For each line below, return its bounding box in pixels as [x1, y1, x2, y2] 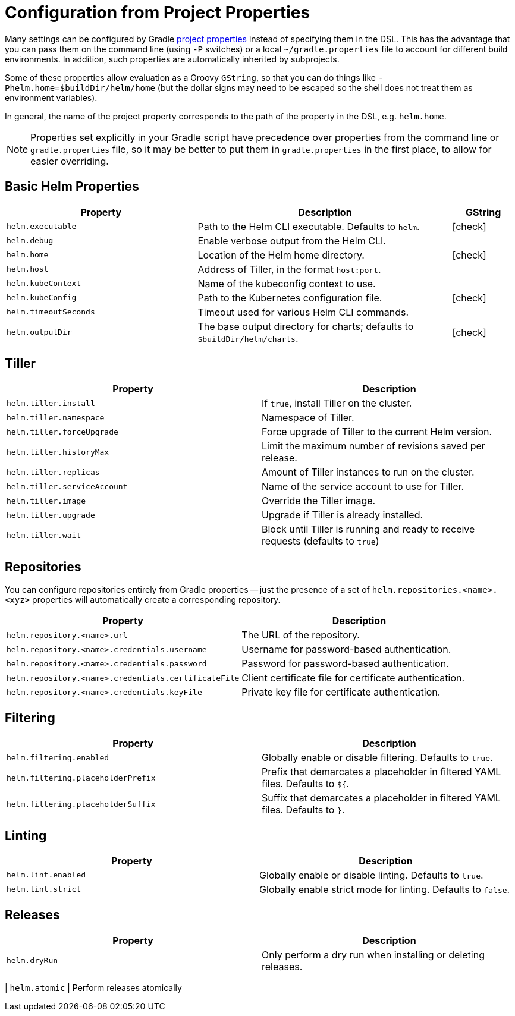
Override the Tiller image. [262, 495, 376, 507]
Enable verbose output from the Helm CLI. [197, 234, 386, 247]
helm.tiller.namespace [7, 413, 105, 422]
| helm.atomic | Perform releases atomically [5, 982, 182, 993]
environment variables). [5, 92, 98, 103]
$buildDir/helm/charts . [197, 332, 299, 344]
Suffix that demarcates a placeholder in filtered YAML [262, 792, 501, 804]
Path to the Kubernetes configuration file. [197, 291, 382, 304]
